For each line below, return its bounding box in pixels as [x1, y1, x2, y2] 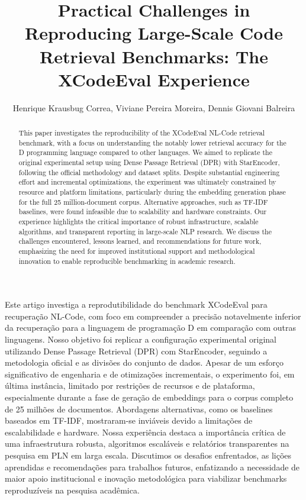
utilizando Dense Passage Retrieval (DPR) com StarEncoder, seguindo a [5, 344, 268, 357]
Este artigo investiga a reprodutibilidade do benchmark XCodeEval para [5, 298, 268, 311]
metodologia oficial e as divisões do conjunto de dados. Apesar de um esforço [5, 356, 284, 369]
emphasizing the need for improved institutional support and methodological [18, 246, 255, 256]
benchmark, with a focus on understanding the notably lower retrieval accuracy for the [18, 137, 286, 147]
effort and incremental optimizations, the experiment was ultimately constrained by [18, 177, 276, 187]
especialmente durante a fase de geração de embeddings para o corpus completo [5, 391, 294, 404]
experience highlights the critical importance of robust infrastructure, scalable [18, 216, 259, 226]
